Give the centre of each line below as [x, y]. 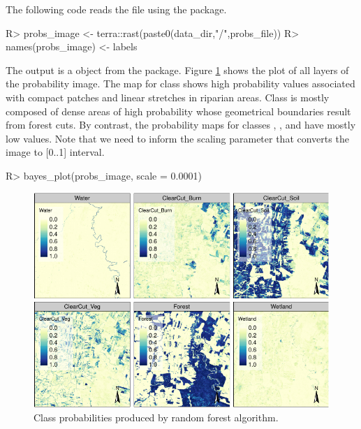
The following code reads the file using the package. [116, 9]
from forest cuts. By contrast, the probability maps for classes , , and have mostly [181, 125]
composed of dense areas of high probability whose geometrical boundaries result [178, 111]
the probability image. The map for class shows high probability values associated [180, 83]
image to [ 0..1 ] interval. [55, 152]
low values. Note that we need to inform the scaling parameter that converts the [177, 138]
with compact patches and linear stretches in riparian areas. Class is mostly [168, 97]
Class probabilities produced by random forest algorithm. [156, 417]
